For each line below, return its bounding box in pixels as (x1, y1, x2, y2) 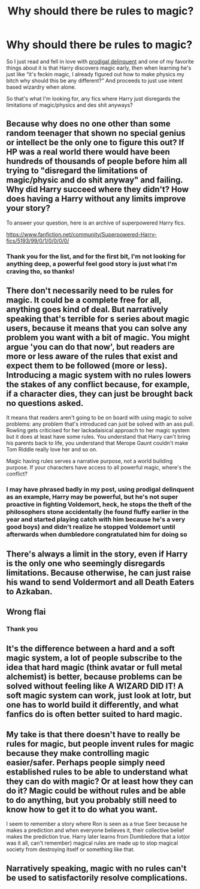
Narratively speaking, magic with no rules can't (6, 863, 187, 873)
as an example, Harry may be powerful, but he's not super (6, 493, 178, 501)
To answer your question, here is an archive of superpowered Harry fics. (6, 219, 186, 226)
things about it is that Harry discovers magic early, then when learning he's (6, 64, 192, 71)
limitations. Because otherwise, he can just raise (6, 567, 192, 577)
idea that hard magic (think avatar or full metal (6, 662, 183, 672)
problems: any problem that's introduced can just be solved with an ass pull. (6, 420, 195, 427)
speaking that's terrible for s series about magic (6, 314, 190, 324)
